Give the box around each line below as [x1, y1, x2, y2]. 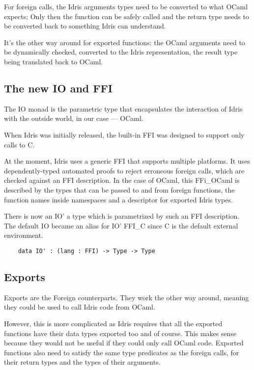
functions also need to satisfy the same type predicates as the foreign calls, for [4, 347, 239, 357]
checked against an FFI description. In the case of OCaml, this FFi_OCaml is [4, 175, 240, 185]
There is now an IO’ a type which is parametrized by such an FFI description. [4, 211, 240, 221]
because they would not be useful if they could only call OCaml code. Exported [4, 338, 244, 348]
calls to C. [4, 139, 35, 149]
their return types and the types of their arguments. [4, 357, 161, 367]
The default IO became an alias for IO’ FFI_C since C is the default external [4, 220, 238, 230]
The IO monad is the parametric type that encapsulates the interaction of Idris [4, 103, 243, 114]
